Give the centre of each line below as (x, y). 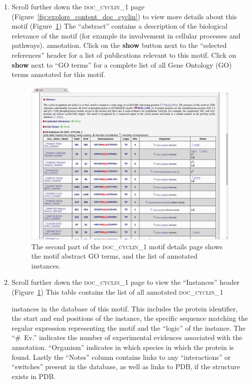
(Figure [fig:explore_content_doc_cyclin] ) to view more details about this (124, 16)
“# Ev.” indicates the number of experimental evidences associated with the (127, 337)
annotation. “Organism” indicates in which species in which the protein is (123, 347)
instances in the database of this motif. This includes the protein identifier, (125, 308)
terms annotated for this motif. (58, 74)
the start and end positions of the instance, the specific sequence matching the (130, 318)
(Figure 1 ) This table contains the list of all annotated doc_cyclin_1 (117, 292)
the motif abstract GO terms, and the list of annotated (114, 256)
